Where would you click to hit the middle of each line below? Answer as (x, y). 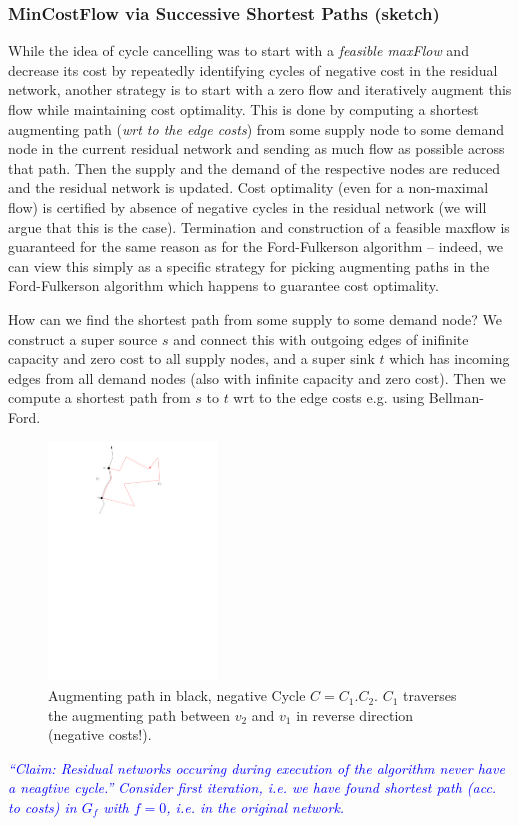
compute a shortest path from (99, 397)
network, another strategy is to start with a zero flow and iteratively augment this (260, 89)
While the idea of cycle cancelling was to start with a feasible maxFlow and (238, 50)
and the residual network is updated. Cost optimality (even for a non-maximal (248, 187)
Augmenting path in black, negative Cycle (177, 695)
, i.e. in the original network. (255, 807)
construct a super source (83, 338)
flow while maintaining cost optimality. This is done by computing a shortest (243, 109)
